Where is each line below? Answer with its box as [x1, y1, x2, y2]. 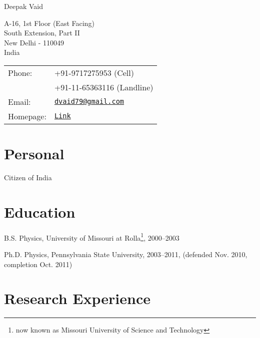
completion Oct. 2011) [4, 259, 72, 269]
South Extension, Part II [4, 27, 80, 38]
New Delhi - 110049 [4, 37, 64, 47]
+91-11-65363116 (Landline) [54, 81, 153, 93]
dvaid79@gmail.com [54, 97, 124, 106]
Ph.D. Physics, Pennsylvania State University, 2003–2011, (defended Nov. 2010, [4, 249, 247, 260]
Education [4, 201, 75, 222]
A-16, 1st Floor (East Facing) [4, 17, 94, 28]
